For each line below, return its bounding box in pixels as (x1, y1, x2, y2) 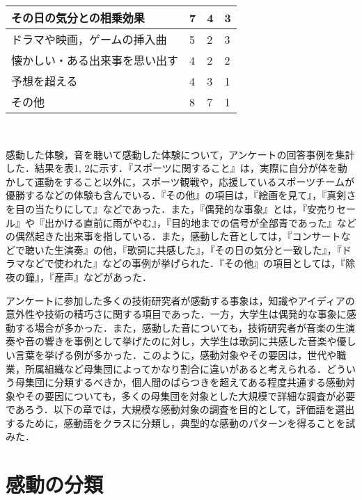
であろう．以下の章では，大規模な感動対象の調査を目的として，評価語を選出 (6, 402, 355, 417)
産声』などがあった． (54, 269, 152, 284)
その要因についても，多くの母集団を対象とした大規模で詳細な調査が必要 (24, 388, 356, 403)
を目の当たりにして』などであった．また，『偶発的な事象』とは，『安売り (6, 201, 336, 216)
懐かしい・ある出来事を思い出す (11, 52, 179, 68)
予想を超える (11, 73, 78, 89)
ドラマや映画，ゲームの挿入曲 (11, 31, 167, 47)
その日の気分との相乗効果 (11, 10, 145, 26)
